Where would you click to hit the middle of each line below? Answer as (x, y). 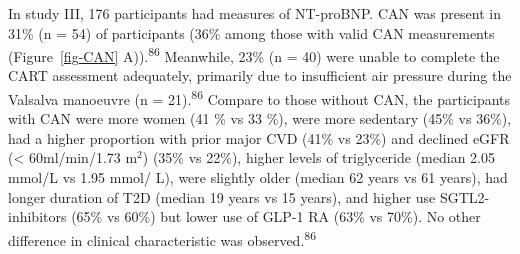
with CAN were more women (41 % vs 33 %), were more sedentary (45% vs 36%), (260, 118)
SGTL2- (464, 196)
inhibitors (37, 216)
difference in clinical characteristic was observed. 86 (162, 238)
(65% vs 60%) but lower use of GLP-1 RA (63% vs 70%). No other (276, 216)
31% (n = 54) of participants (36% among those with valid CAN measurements (251, 32)
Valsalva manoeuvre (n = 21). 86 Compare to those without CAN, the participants (259, 97)
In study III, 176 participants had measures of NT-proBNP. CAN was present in (254, 13)
